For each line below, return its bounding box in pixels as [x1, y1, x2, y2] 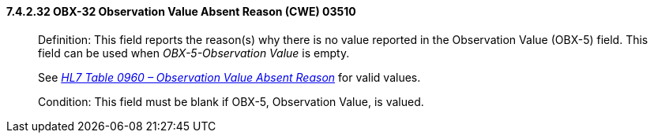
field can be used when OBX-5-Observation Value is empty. [38, 46, 350, 60]
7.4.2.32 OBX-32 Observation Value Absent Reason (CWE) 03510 [6, 5, 356, 18]
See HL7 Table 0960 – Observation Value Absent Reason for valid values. [38, 70, 421, 84]
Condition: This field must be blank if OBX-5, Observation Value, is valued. [38, 94, 424, 108]
